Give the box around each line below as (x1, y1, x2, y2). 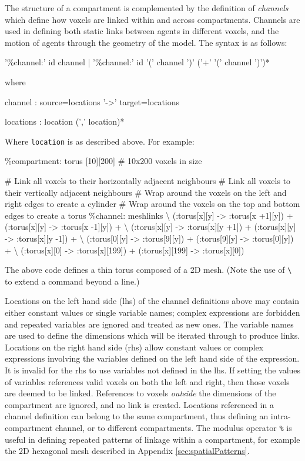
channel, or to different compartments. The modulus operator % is (55, 421, 292, 433)
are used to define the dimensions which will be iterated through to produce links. (5, 329, 300, 342)
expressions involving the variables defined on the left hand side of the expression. (5, 352, 300, 365)
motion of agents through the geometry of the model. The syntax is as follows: (5, 36, 287, 48)
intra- (270, 410, 291, 422)
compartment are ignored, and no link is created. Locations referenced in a (5, 398, 274, 410)
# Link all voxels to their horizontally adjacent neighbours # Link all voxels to (5, 175, 291, 186)
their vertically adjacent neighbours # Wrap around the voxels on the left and (5, 186, 287, 198)
